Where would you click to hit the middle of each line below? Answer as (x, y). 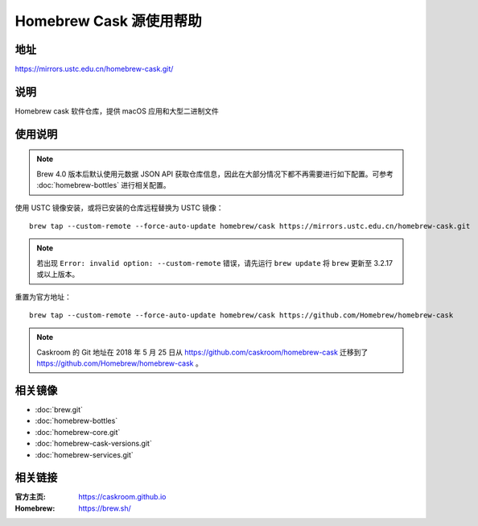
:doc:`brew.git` (59, 409)
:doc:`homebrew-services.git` (84, 454)
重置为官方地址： (43, 296)
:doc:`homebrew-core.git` (78, 432)
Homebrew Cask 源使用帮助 (108, 21)
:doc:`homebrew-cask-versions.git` (93, 444)
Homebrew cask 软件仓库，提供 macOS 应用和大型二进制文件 (117, 111)
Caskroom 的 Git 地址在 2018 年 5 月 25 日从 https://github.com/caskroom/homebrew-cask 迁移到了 (202, 352)
